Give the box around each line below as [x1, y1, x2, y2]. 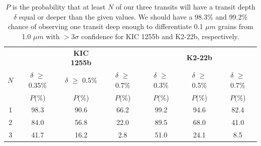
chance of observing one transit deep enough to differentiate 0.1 [8, 21, 203, 32]
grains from [218, 21, 253, 32]
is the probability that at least [12, 2, 106, 12]
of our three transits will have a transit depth [115, 2, 255, 12]
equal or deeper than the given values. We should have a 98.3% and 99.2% [19, 11, 248, 22]
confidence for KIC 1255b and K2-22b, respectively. [81, 31, 239, 41]
